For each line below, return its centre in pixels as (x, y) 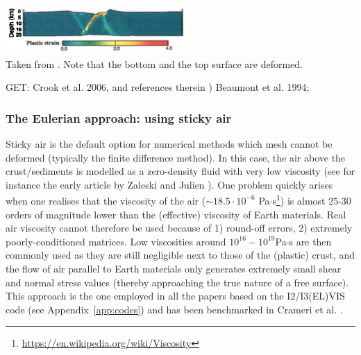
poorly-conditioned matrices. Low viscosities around (116, 241)
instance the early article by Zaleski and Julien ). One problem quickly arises (169, 184)
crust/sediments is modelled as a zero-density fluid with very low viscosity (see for (180, 171)
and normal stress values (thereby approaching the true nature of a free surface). (177, 282)
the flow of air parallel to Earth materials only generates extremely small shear (174, 268)
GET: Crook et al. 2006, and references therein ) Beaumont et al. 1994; (158, 87)
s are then (310, 241)
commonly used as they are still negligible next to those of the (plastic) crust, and (180, 255)
